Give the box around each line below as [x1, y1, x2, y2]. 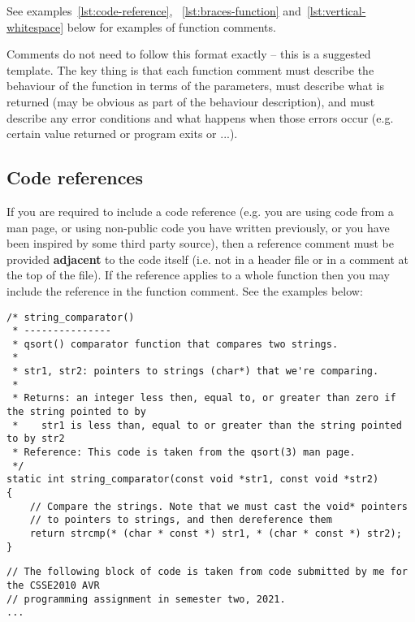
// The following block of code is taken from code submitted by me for [6, 566, 408, 578]
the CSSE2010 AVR [6, 579, 100, 591]
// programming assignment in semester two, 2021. [6, 593, 286, 605]
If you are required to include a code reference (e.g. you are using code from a [6, 202, 394, 219]
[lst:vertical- [306, 2, 366, 19]
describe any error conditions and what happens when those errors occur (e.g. [6, 109, 394, 126]
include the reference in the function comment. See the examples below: [6, 282, 363, 299]
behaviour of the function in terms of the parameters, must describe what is [6, 77, 384, 94]
